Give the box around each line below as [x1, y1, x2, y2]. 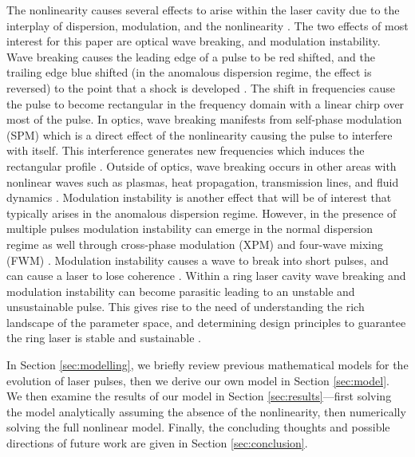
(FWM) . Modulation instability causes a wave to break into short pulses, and [6, 251, 389, 268]
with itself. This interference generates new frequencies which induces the [6, 142, 365, 159]
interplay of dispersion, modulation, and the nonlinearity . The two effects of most [6, 17, 409, 33]
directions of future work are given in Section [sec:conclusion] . [6, 435, 308, 451]
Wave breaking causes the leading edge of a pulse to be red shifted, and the [6, 48, 375, 65]
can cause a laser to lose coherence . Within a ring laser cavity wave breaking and [6, 267, 406, 284]
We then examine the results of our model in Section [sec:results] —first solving [6, 388, 392, 404]
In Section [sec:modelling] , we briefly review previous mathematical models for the [6, 357, 409, 373]
